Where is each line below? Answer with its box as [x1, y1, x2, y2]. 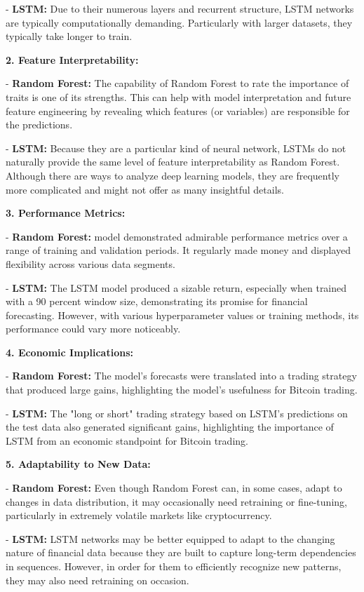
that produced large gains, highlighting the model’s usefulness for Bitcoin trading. [6, 382, 358, 397]
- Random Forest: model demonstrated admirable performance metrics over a [6, 229, 348, 243]
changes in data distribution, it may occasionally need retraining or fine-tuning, [6, 494, 347, 509]
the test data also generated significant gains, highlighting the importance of [6, 419, 334, 434]
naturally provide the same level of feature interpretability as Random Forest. [6, 154, 340, 169]
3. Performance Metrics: [6, 206, 126, 220]
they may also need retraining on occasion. [6, 572, 189, 587]
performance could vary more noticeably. [6, 321, 181, 336]
